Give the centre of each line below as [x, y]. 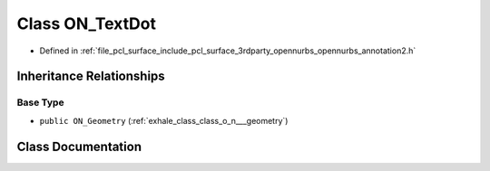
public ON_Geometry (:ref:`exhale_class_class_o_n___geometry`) [164, 120]
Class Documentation [79, 146]
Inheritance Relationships [91, 76]
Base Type [40, 102]
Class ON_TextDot [86, 24]
